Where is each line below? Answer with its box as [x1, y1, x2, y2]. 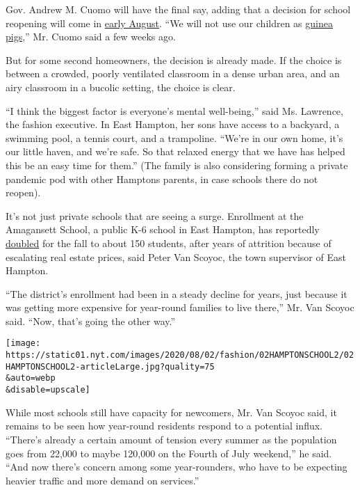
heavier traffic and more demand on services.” [6, 473, 199, 487]
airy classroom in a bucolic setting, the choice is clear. [6, 79, 236, 94]
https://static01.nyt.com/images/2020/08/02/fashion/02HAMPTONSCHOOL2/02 [6, 350, 354, 361]
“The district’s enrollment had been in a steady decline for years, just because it [6, 286, 347, 301]
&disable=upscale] [6, 385, 90, 395]
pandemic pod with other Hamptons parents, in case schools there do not [6, 171, 318, 186]
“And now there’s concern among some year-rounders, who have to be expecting [6, 459, 347, 474]
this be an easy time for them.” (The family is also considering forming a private [6, 157, 348, 172]
